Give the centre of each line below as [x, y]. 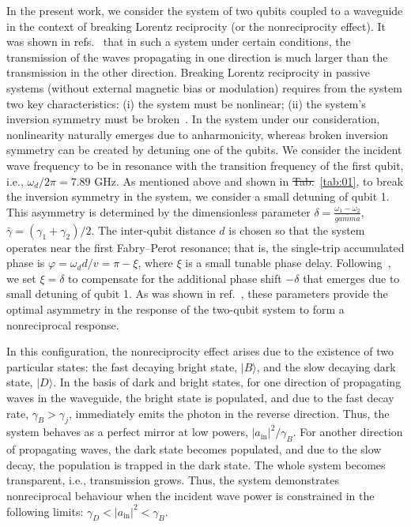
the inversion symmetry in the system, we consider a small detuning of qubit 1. [198, 196]
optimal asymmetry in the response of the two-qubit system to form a [175, 309]
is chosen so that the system [297, 230]
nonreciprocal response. [63, 324]
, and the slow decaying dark [326, 366]
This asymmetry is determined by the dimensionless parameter [158, 211]
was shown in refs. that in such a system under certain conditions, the [179, 41]
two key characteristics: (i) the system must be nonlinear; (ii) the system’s [186, 103]
